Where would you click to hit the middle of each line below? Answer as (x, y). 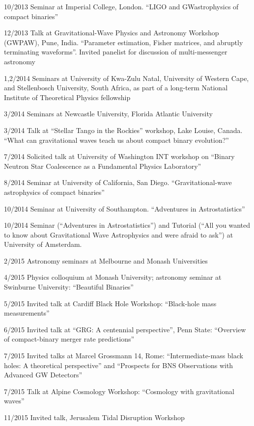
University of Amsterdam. (43, 244)
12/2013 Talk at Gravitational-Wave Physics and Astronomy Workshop (112, 33)
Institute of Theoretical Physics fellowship (67, 97)
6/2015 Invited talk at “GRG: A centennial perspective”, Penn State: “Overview (125, 329)
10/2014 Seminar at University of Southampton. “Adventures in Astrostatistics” (125, 208)
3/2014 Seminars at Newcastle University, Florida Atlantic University (108, 114)
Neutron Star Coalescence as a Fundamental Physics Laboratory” (103, 166)
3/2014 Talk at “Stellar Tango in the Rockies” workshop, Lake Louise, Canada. (123, 130)
